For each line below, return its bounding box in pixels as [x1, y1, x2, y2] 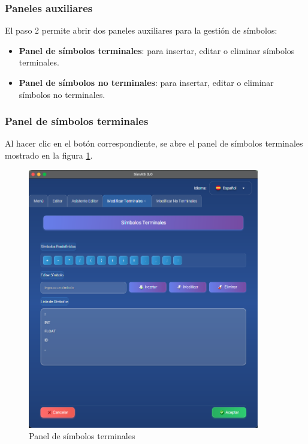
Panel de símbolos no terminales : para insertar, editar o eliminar [19, 76, 274, 88]
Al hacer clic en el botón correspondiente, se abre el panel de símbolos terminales [5, 137, 303, 150]
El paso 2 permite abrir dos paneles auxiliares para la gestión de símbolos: [5, 24, 277, 37]
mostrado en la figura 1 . [5, 149, 93, 161]
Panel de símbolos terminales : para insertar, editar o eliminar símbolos [19, 44, 295, 56]
